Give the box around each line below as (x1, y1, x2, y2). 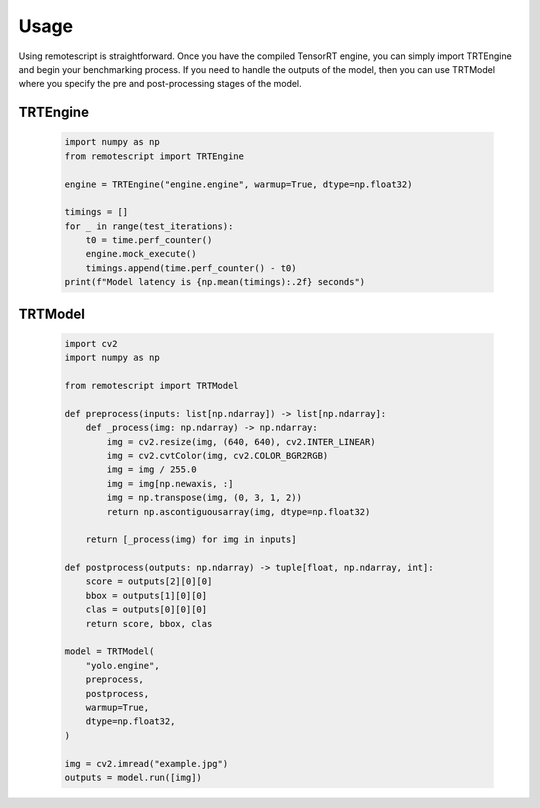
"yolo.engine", (85, 660, 160, 671)
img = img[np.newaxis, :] (106, 478, 234, 489)
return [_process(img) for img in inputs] (85, 534, 297, 545)
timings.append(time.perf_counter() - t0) (85, 262, 297, 274)
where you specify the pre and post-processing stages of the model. (18, 78, 302, 90)
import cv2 (64, 338, 118, 349)
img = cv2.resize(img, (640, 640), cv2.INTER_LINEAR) (106, 436, 376, 447)
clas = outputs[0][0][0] (85, 604, 208, 615)
